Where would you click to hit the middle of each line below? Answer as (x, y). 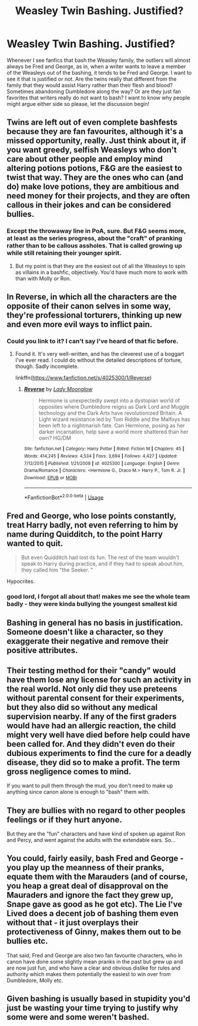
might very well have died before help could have (98, 735)
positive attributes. (42, 651)
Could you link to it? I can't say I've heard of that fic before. (93, 341)
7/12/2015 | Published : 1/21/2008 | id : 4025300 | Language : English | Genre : (102, 463)
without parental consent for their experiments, (95, 698)
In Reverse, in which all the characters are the (92, 297)
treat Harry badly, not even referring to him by (93, 525)
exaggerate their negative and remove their (88, 641)
